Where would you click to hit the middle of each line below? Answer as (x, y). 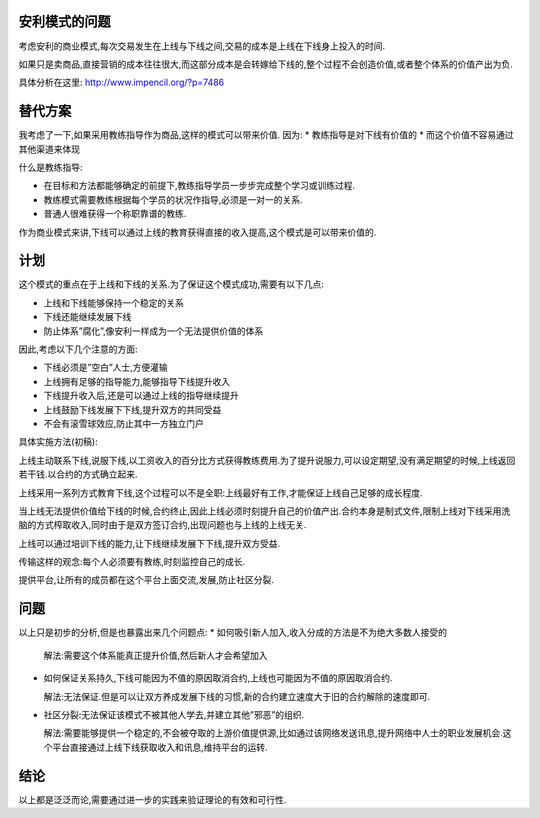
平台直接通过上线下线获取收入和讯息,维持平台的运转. (160, 747)
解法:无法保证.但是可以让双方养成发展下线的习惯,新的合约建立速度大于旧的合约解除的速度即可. (237, 696)
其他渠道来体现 (49, 149)
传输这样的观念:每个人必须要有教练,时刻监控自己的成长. (132, 562)
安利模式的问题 (64, 21)
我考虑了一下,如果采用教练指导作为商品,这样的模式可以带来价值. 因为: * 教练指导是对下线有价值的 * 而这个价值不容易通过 (266, 135)
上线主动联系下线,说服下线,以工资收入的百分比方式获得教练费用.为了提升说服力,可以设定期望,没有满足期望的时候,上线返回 (267, 460)
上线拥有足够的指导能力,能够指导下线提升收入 (137, 381)
